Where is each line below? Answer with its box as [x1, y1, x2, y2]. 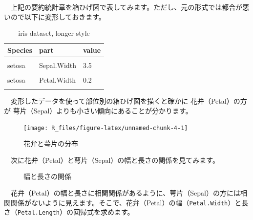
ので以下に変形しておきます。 [10, 11, 105, 22]
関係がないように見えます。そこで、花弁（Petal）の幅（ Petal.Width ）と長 [10, 197, 249, 207]
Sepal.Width [39, 60, 76, 70]
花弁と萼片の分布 [23, 138, 78, 149]
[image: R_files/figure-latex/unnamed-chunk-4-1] [23, 124, 188, 132]
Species [7, 44, 33, 55]
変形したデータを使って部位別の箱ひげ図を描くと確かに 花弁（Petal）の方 [10, 96, 247, 106]
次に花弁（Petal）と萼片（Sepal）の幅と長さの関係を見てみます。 [10, 154, 219, 165]
